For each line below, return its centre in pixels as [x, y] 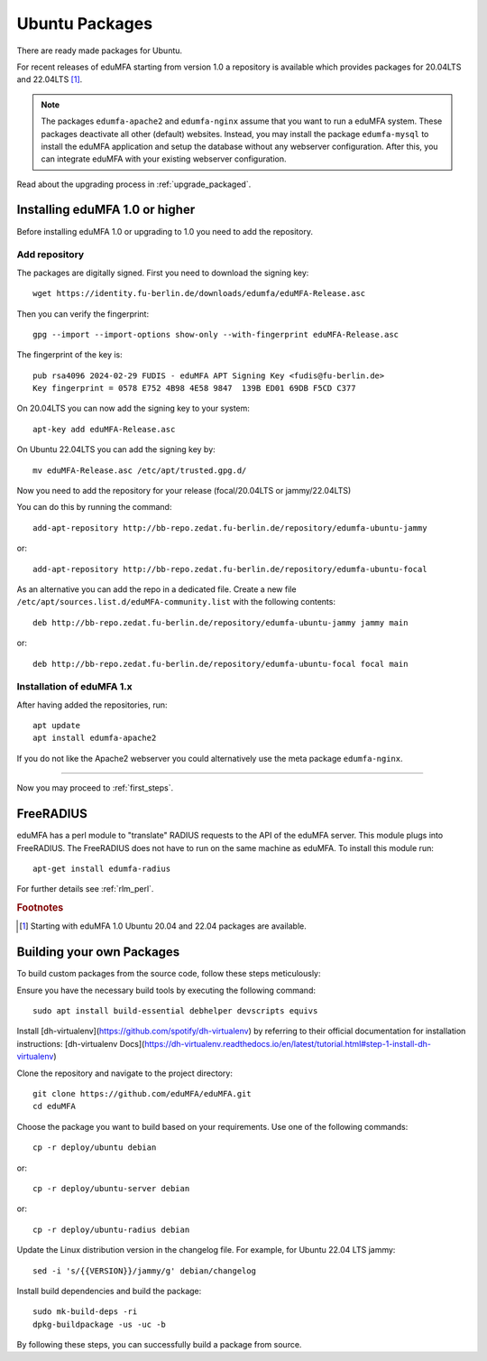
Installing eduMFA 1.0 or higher [106, 210]
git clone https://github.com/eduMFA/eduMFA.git [142, 1093]
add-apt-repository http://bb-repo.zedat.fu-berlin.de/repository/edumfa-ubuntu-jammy [230, 528]
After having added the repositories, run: [92, 705]
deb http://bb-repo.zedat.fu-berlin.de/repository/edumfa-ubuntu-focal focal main [221, 664]
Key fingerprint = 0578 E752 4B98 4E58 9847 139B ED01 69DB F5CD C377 [194, 389]
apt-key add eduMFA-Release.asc [104, 429]
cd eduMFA [54, 1106]
